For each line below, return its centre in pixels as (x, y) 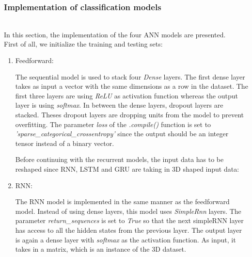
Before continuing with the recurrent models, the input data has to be (119, 159)
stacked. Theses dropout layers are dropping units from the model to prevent (129, 114)
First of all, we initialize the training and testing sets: (83, 44)
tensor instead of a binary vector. (65, 143)
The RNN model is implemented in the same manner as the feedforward (122, 201)
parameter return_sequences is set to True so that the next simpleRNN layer (129, 220)
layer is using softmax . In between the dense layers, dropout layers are (119, 105)
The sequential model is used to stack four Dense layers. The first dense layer (130, 76)
